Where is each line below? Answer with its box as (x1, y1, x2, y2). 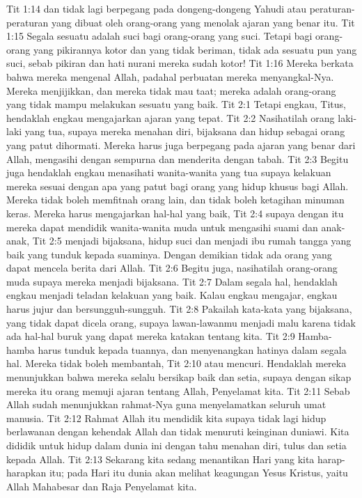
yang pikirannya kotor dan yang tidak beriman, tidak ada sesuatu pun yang (33, 42, 357, 56)
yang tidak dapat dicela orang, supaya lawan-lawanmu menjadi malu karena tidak (6, 315, 356, 329)
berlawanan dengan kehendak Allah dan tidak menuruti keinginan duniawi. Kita (6, 424, 349, 439)
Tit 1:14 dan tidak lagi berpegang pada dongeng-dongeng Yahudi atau (6, 1, 307, 15)
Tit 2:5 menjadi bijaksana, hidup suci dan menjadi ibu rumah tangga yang (32, 233, 352, 248)
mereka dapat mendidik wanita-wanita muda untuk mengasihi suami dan (6, 219, 318, 234)
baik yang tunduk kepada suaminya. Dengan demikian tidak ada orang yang (6, 247, 332, 261)
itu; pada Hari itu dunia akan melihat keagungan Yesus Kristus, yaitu (49, 465, 348, 480)
